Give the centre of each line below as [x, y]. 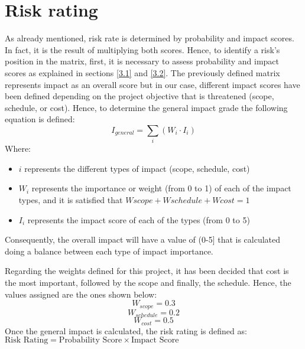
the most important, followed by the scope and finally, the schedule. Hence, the [148, 282]
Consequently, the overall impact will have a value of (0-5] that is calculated [143, 239]
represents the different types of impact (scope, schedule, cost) [137, 168]
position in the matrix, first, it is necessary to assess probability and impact [142, 61]
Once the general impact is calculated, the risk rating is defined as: [126, 330]
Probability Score [90, 340]
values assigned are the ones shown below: [81, 294]
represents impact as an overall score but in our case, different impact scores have [152, 84]
